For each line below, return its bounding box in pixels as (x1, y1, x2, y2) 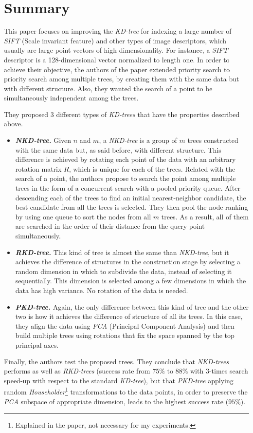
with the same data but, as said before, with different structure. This (15, 144, 221, 155)
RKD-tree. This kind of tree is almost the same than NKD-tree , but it (15, 247, 229, 257)
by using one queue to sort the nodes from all (15, 211, 151, 221)
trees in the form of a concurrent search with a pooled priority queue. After (15, 183, 240, 193)
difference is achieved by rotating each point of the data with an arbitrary (15, 154, 236, 164)
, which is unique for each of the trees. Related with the (69, 163, 235, 174)
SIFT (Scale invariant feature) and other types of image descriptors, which (4, 35, 227, 45)
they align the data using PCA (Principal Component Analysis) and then (15, 320, 235, 331)
